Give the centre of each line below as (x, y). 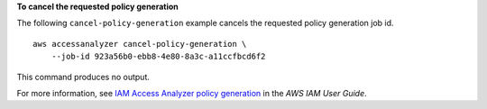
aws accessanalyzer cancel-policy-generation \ (140, 44)
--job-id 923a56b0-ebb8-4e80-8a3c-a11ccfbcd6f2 (158, 57)
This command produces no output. (83, 77)
